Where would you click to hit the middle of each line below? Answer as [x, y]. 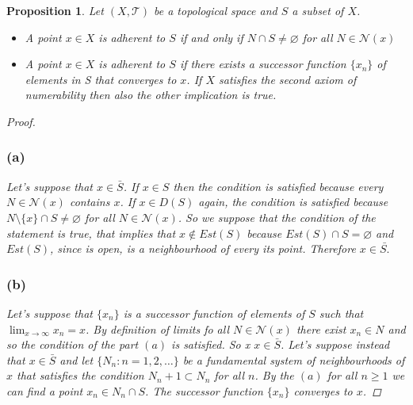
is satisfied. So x [211, 344]
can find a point [45, 390]
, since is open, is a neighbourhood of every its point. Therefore [203, 248]
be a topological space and [216, 10]
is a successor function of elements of [214, 313]
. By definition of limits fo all [157, 329]
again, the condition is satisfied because [293, 202]
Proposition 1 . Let [55, 10]
